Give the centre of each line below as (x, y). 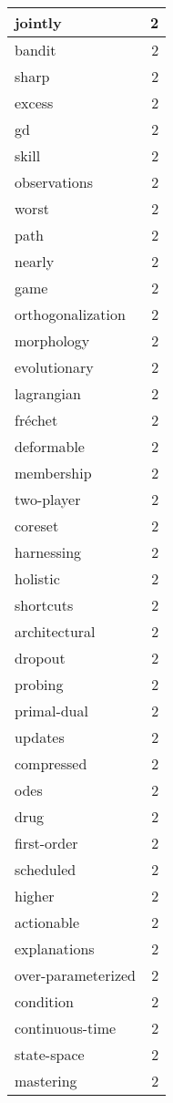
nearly (35, 261)
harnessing (48, 552)
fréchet (36, 420)
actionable (47, 922)
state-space (50, 1054)
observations (54, 182)
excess (34, 103)
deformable (50, 446)
